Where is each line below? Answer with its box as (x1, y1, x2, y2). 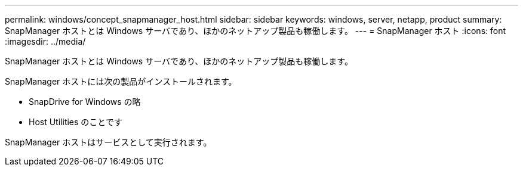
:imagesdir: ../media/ (5, 36, 86, 46)
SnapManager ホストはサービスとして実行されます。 (5, 137, 212, 147)
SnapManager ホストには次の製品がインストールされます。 (5, 76, 237, 86)
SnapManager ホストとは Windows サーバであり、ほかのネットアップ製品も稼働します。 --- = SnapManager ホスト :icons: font (5, 26, 506, 36)
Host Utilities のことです (29, 117, 122, 127)
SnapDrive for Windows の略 (29, 97, 141, 107)
